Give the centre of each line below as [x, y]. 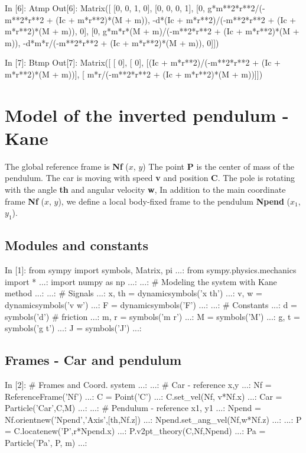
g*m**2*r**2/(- [236, 8]
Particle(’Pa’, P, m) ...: [46, 442]
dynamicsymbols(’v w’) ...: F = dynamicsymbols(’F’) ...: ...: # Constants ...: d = [151, 305]
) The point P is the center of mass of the [218, 166]
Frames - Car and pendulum [93, 360]
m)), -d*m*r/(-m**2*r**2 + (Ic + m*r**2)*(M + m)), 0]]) [112, 42]
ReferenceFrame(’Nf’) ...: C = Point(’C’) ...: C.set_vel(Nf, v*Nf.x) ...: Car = [144, 396]
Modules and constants [77, 245]
